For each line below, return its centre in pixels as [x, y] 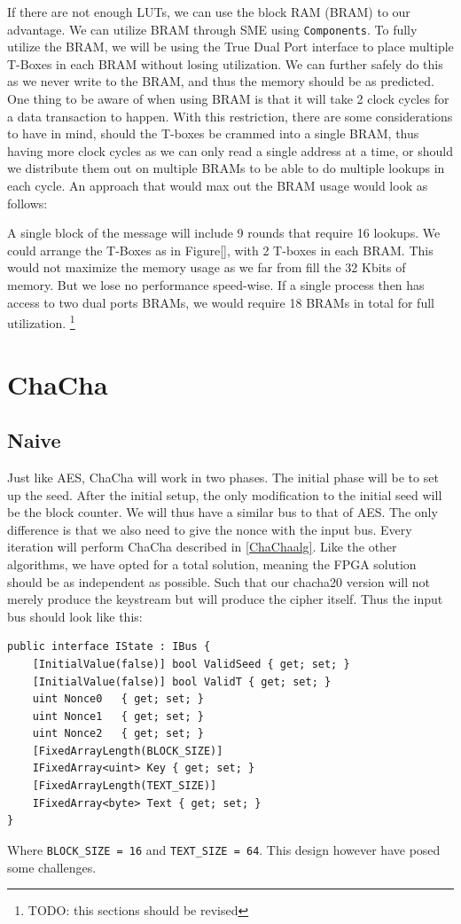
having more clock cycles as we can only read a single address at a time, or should [230, 150]
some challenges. [52, 867]
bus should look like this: [75, 616]
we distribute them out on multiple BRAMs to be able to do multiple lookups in [226, 168]
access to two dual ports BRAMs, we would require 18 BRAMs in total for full [221, 302]
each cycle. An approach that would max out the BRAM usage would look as [218, 185]
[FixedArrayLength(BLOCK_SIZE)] [128, 751]
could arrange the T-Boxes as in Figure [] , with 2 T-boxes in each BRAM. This [220, 250]
